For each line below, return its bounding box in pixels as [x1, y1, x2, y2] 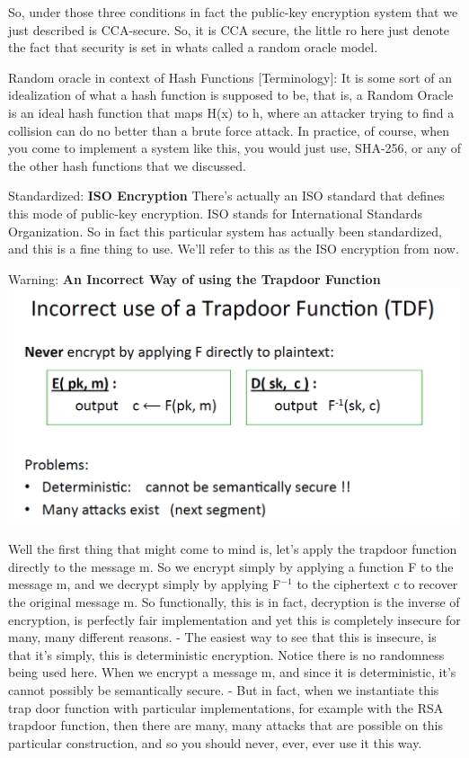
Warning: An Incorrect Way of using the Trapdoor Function [8, 269, 381, 288]
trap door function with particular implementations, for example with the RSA [8, 698, 444, 717]
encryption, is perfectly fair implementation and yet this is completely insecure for [8, 610, 461, 629]
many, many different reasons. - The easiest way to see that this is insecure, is [8, 628, 437, 647]
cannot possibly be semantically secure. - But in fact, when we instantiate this [8, 680, 439, 699]
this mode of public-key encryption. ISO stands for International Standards [8, 203, 422, 222]
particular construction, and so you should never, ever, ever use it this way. [8, 733, 422, 752]
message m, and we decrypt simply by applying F [8, 575, 281, 593]
